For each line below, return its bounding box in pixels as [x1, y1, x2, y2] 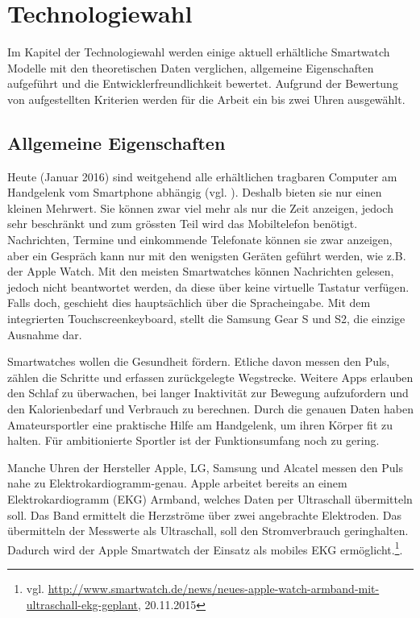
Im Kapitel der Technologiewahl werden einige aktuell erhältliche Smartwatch [7, 44, 390, 60]
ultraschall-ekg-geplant [26, 595, 138, 612]
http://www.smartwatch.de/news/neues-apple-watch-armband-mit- [48, 580, 380, 597]
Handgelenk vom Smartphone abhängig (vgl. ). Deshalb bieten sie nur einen [7, 184, 382, 201]
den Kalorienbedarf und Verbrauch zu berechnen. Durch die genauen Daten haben [7, 400, 414, 417]
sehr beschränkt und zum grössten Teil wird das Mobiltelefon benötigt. [7, 215, 358, 232]
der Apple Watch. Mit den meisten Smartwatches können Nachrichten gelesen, [7, 263, 394, 280]
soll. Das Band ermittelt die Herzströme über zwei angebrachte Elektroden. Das [7, 506, 401, 523]
